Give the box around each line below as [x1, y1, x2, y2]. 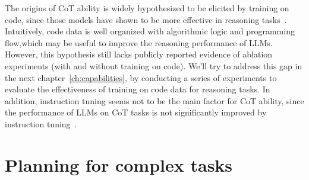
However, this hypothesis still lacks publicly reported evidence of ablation [5, 48, 273, 60]
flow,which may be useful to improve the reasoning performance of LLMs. [5, 36, 273, 49]
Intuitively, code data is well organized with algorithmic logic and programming [5, 25, 295, 37]
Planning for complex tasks [5, 152, 233, 176]
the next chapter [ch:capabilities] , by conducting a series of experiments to [5, 71, 277, 83]
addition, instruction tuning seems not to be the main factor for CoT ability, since [5, 94, 304, 107]
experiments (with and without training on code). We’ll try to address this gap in [5, 59, 302, 72]
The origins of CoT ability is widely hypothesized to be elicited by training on [5, 2, 289, 14]
